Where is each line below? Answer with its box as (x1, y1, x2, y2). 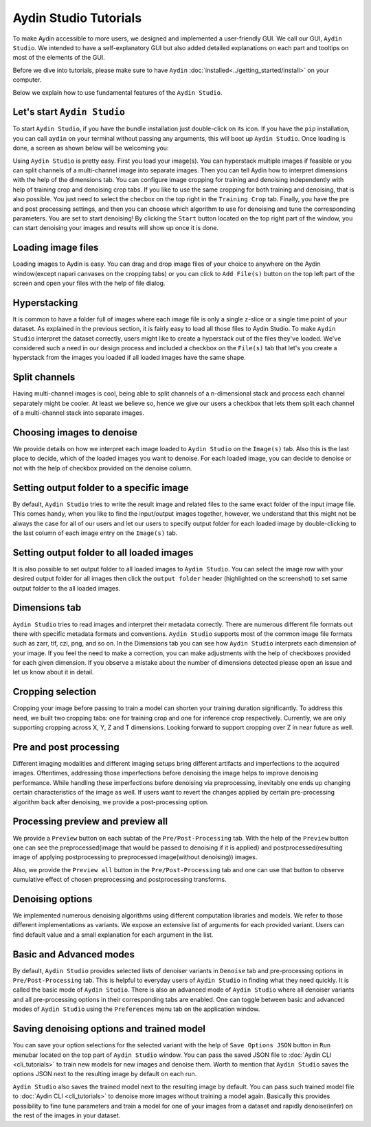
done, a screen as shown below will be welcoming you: (12, 144, 169, 152)
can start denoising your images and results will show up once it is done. (12, 224, 219, 232)
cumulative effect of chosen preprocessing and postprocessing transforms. (12, 876, 227, 884)
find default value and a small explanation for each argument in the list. (12, 931, 214, 939)
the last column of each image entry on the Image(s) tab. (12, 529, 178, 537)
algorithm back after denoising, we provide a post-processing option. (12, 797, 209, 806)
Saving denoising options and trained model (12, 1023, 206, 1035)
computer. (12, 76, 42, 84)
